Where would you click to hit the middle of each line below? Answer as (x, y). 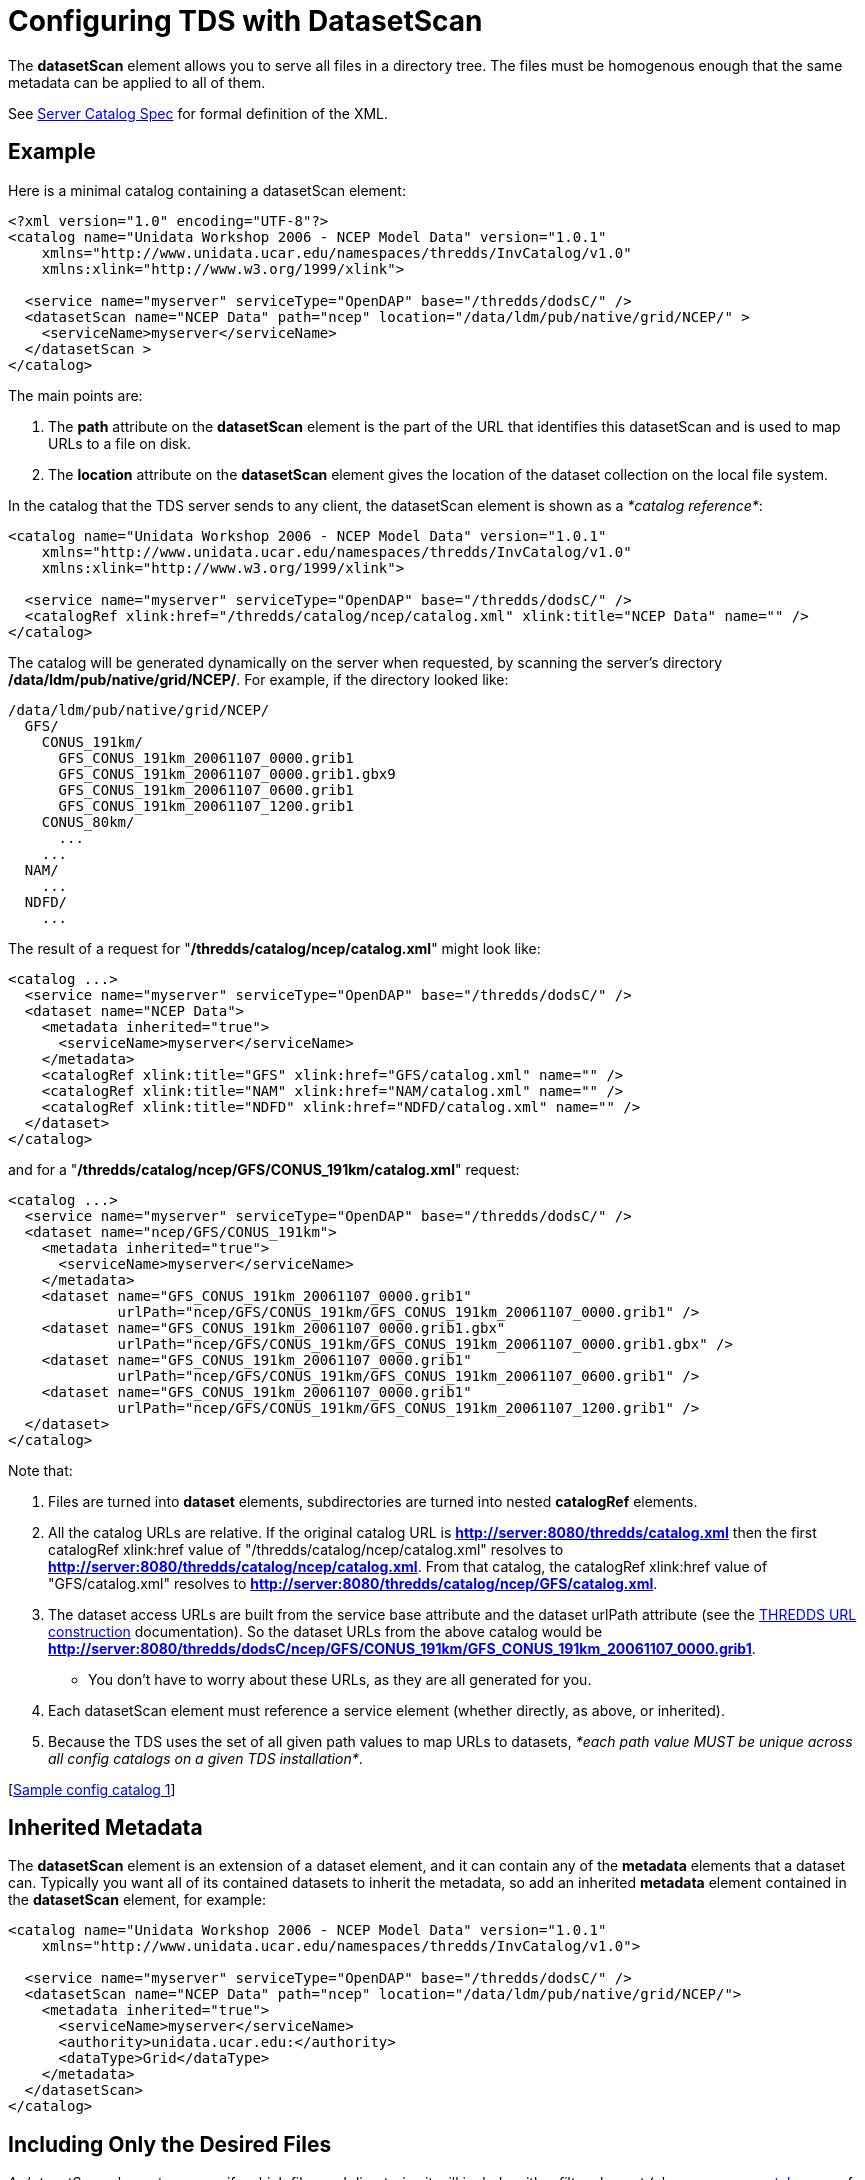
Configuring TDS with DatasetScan (245, 21)
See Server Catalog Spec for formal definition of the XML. (198, 113)
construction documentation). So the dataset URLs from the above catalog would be (325, 1631)
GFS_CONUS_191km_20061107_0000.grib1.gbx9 (227, 773)
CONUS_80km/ (88, 821)
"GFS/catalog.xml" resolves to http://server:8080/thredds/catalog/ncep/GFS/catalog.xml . (353, 1583)
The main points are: (75, 395)
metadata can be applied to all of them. (137, 82)
